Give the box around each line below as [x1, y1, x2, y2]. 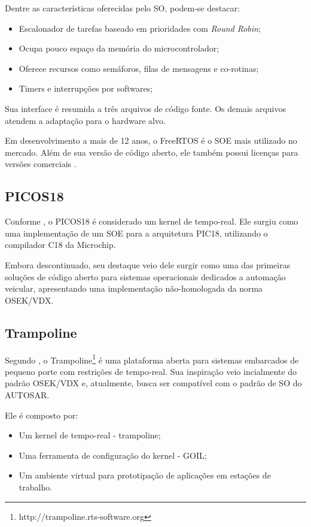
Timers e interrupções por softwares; [19, 82, 153, 95]
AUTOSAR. [5, 388, 50, 401]
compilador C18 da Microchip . [5, 238, 116, 251]
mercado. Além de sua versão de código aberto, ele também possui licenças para [5, 146, 298, 158]
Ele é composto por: [5, 408, 78, 421]
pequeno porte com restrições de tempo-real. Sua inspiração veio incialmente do [5, 365, 297, 377]
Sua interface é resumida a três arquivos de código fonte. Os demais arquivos [5, 102, 286, 114]
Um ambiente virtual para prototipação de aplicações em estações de [19, 469, 271, 481]
